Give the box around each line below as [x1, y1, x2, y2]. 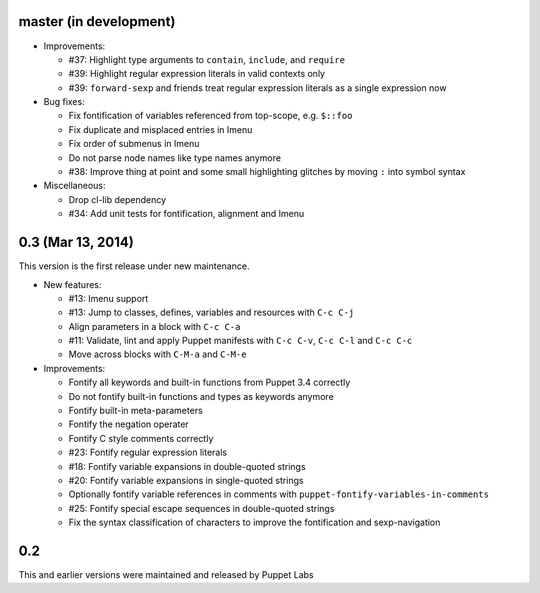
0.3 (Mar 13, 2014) [18, 234, 134, 251]
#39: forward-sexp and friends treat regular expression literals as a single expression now [68, 81, 447, 94]
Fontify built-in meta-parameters [68, 405, 204, 417]
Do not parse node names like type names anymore [68, 151, 282, 164]
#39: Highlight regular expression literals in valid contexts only [68, 68, 325, 80]
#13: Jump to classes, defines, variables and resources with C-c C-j [68, 306, 355, 319]
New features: [43, 278, 102, 290]
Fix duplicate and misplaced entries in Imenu [68, 123, 253, 135]
